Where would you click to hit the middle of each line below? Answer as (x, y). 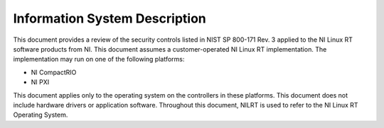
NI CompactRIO (54, 72)
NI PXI (40, 82)
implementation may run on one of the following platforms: (99, 59)
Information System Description (110, 18)
